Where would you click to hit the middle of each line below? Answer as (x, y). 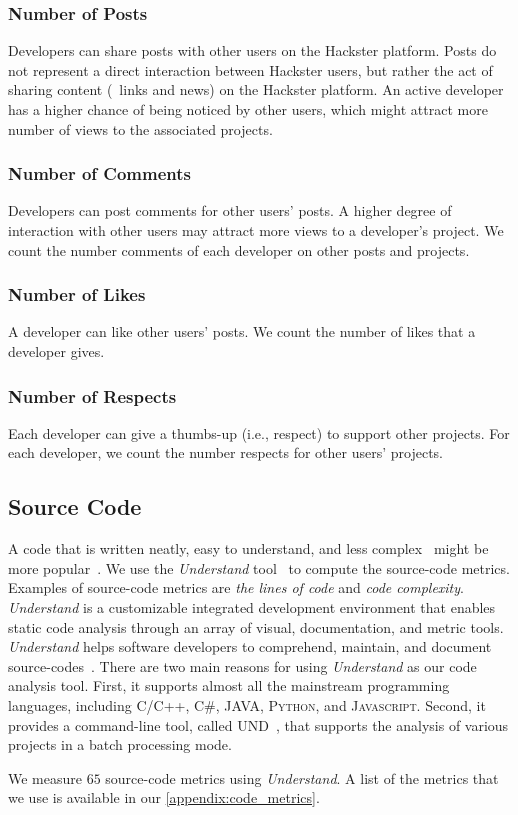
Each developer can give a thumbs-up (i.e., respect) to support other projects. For (259, 432)
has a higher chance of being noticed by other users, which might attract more (248, 109)
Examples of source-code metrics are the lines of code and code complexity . (236, 587)
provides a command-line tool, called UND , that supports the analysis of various (258, 724)
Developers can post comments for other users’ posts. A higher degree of (230, 210)
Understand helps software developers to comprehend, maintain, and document (250, 646)
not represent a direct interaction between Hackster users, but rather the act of (250, 69)
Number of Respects (92, 395)
